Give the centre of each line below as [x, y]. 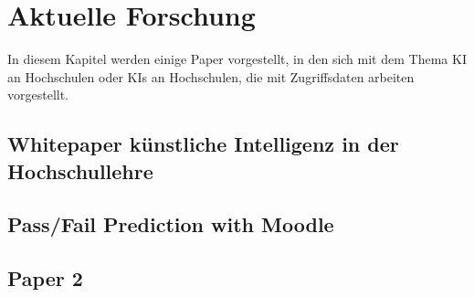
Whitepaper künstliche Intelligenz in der [203, 144]
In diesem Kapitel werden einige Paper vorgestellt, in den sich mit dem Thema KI [237, 59]
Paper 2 [45, 278]
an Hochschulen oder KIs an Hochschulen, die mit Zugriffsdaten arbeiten [211, 76]
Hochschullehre [80, 170]
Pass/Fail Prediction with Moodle [171, 224]
